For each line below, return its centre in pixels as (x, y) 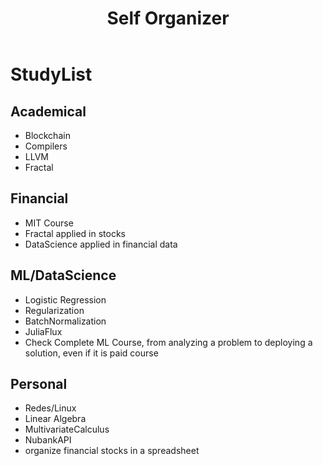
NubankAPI (48, 440)
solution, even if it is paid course (91, 353)
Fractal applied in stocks (75, 233)
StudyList (51, 74)
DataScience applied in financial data (101, 244)
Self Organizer (168, 18)
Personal (39, 384)
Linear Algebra (55, 419)
